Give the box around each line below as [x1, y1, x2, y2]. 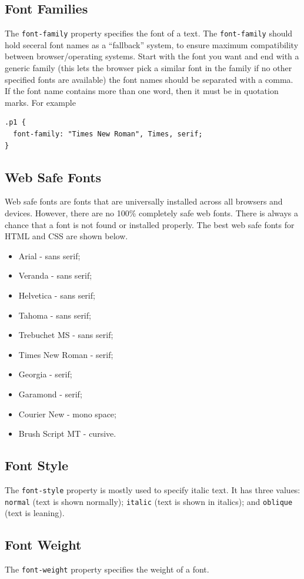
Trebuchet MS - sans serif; [18, 329, 113, 341]
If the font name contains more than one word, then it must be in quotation [5, 85, 279, 97]
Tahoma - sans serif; [18, 309, 91, 321]
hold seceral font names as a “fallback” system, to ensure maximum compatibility [5, 38, 299, 51]
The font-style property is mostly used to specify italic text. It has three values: [5, 483, 300, 496]
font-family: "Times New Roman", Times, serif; [13, 130, 203, 139]
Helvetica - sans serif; [18, 289, 95, 301]
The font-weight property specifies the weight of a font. [5, 563, 209, 575]
